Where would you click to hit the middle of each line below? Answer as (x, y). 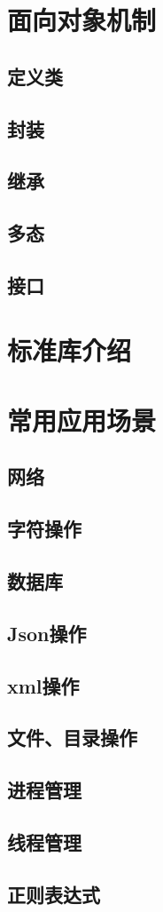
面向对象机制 (82, 20)
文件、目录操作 (72, 738)
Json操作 (47, 633)
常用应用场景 (82, 420)
